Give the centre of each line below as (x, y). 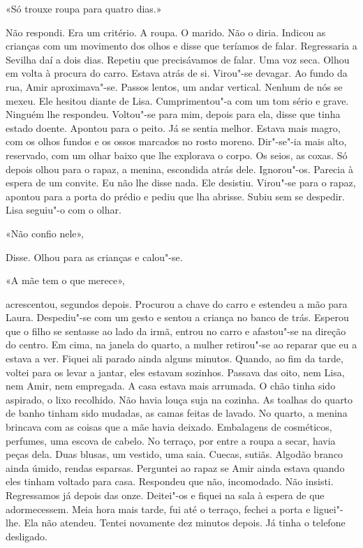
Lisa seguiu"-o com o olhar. (64, 210)
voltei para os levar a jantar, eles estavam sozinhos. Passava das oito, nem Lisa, (175, 372)
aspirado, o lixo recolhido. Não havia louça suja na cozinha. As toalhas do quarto (179, 399)
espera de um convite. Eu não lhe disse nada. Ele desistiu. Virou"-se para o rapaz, (181, 183)
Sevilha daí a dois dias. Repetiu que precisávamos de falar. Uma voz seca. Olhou (178, 59)
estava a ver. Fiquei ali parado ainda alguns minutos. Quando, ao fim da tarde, (175, 358)
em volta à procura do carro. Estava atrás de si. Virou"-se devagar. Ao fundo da (177, 73)
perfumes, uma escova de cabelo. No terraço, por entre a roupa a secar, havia (171, 440)
